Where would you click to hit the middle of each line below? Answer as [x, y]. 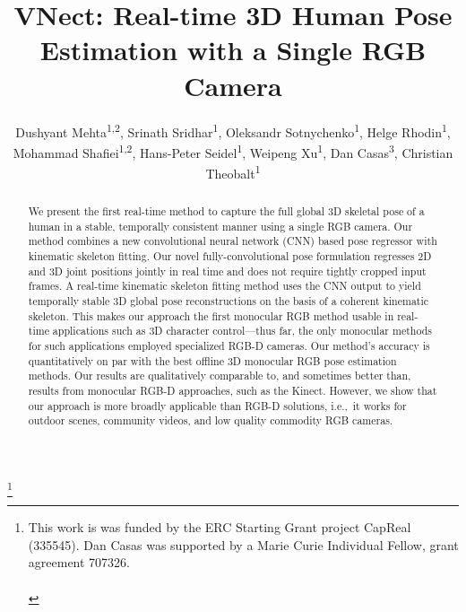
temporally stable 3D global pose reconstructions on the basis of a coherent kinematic [229, 300]
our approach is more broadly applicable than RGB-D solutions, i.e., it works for [217, 405]
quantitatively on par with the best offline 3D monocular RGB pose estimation [212, 360]
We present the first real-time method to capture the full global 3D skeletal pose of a [226, 211]
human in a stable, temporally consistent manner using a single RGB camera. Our [220, 226]
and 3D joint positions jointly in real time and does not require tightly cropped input [227, 271]
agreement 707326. [79, 562]
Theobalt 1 [233, 172]
